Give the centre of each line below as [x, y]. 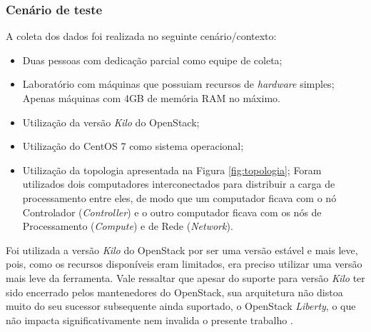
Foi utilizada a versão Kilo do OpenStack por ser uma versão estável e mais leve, [182, 250]
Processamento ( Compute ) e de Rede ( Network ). [128, 226]
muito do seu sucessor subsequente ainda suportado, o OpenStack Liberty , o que [181, 306]
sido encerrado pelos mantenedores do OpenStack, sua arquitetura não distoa [174, 292]
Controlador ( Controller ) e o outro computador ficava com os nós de [172, 212]
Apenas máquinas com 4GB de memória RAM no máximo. [151, 98]
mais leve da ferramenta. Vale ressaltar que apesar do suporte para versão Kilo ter [185, 277]
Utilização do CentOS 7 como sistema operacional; [133, 146]
